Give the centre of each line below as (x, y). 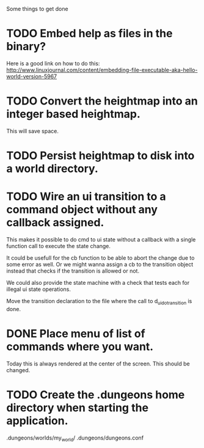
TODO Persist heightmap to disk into (100, 156)
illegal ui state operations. (39, 289)
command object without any (82, 210)
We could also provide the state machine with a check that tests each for (98, 283)
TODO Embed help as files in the (89, 34)
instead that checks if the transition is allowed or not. (73, 271)
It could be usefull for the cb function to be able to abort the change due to (100, 258)
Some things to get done (37, 9)
